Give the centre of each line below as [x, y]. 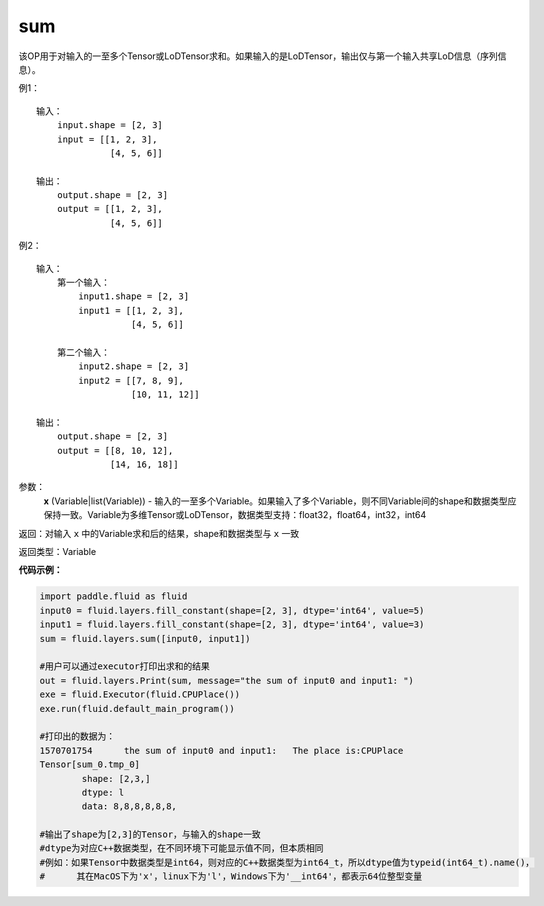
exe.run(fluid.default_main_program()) [137, 708]
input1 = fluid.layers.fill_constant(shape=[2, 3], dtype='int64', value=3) [232, 624]
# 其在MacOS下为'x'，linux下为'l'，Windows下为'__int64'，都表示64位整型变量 [231, 876]
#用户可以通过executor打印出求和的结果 [124, 666]
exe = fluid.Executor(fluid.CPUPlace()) [139, 694]
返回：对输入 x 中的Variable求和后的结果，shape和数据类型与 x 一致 [159, 533]
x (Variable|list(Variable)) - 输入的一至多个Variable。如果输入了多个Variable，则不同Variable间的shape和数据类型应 [280, 501]
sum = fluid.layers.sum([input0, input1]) [145, 638]
